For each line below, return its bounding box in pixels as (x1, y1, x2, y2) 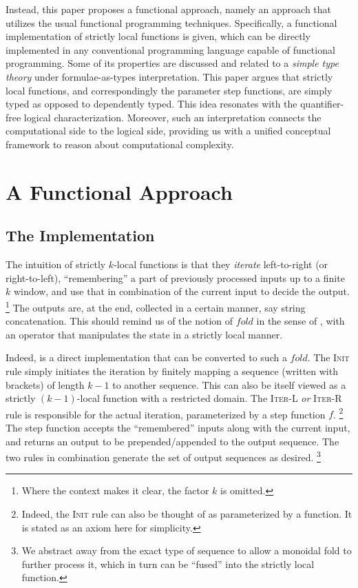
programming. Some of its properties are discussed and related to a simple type (6, 56, 339, 70)
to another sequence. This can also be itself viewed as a (112, 377, 346, 392)
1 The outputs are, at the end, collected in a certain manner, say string (6, 298, 306, 314)
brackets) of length (6, 377, 85, 392)
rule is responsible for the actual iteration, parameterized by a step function (6, 407, 326, 421)
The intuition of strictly (6, 257, 106, 272)
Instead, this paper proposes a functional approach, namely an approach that (6, 2, 332, 16)
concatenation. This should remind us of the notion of (6, 314, 233, 328)
